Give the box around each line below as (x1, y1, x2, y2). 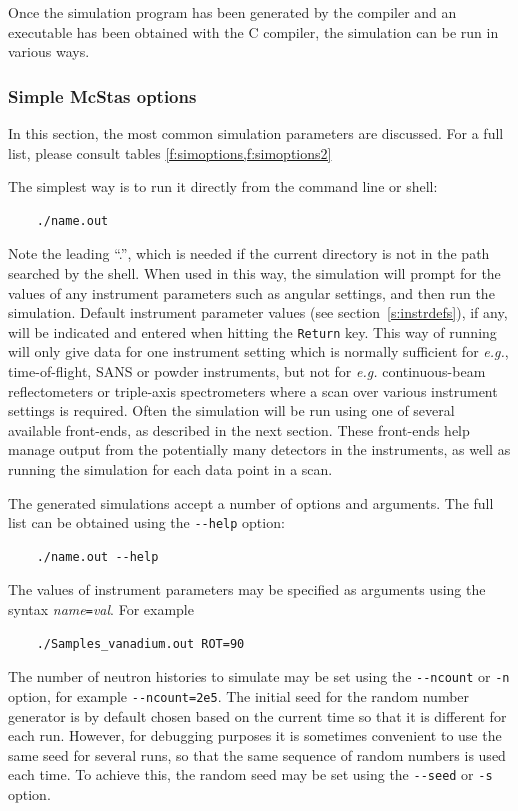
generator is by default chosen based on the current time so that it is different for (8, 705, 507, 726)
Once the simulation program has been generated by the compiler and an (8, 2, 457, 22)
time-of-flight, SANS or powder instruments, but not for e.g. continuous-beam (8, 361, 486, 381)
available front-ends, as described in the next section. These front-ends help (8, 419, 470, 440)
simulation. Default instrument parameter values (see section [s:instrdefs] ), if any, (8, 302, 508, 323)
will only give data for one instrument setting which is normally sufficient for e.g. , (8, 341, 509, 362)
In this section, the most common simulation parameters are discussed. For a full (8, 123, 504, 143)
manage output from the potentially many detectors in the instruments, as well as (8, 439, 511, 460)
